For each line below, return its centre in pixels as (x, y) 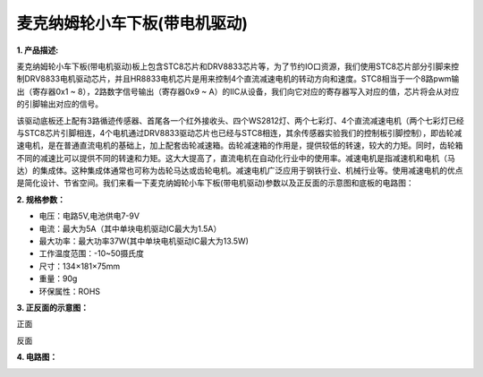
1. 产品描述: (38, 50)
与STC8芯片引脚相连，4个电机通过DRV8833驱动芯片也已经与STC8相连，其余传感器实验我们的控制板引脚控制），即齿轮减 (239, 133)
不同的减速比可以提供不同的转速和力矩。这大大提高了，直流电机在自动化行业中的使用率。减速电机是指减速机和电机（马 (236, 158)
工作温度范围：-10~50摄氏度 (92, 253)
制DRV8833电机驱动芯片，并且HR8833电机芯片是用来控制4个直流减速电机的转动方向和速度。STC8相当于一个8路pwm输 (238, 79)
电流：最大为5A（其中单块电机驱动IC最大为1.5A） (130, 228)
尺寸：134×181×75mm (80, 266)
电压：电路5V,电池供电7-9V (89, 216)
